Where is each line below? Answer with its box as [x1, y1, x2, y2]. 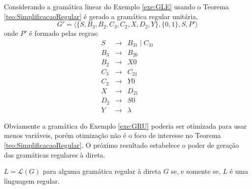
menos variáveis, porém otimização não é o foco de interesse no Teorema [4, 130, 221, 140]
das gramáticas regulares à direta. [4, 149, 105, 160]
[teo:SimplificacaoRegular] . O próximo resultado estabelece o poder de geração [4, 139, 239, 150]
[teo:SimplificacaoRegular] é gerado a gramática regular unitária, [4, 11, 198, 21]
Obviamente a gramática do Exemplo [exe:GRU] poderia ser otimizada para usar [4, 120, 247, 131]
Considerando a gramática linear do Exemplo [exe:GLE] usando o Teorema [4, 1, 229, 11]
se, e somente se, [171, 166, 221, 176]
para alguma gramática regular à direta [43, 166, 161, 176]
